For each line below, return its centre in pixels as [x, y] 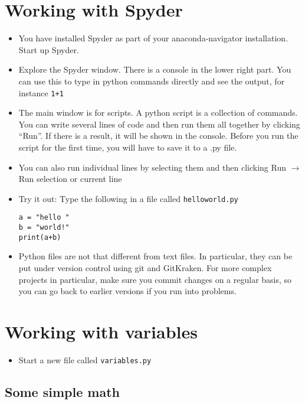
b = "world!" [44, 228]
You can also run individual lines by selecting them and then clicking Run [152, 167]
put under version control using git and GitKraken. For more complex [145, 267]
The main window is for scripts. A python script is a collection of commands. [158, 113]
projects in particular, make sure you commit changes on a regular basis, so [155, 279]
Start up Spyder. [49, 49]
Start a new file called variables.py [85, 359]
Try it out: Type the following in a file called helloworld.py [128, 198]
